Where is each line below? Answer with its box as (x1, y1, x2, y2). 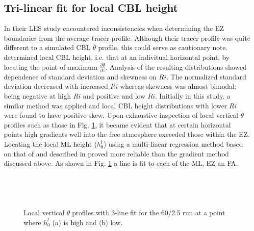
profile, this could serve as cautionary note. (98, 42, 228, 52)
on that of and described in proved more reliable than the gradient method (4, 148, 229, 158)
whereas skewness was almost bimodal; (120, 81, 236, 91)
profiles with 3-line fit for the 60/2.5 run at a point (72, 207, 225, 218)
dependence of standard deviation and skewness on (4, 71, 157, 81)
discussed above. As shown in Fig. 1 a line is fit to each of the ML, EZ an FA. (4, 158, 238, 168)
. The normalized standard (166, 71, 246, 81)
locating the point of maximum (4, 61, 98, 72)
